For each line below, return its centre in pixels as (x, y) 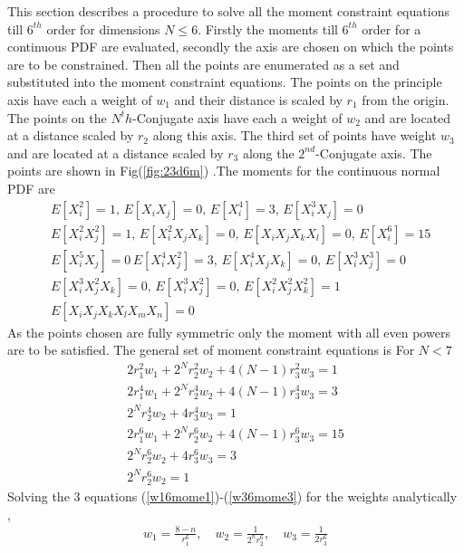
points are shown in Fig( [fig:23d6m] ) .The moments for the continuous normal (224, 171)
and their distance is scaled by (258, 99)
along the (268, 153)
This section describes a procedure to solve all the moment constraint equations (228, 11)
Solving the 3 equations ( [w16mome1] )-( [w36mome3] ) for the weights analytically (232, 496)
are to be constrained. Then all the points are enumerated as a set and (203, 64)
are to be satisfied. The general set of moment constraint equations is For (211, 350)
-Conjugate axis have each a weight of (237, 117)
